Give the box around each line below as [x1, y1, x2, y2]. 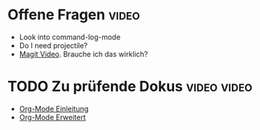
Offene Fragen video [7, 6, 140, 24]
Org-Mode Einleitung [18, 104, 89, 113]
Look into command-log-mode [18, 32, 121, 42]
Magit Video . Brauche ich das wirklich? [18, 49, 148, 59]
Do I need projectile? [18, 40, 88, 50]
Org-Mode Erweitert [18, 112, 86, 122]
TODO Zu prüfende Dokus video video [7, 78, 253, 95]
